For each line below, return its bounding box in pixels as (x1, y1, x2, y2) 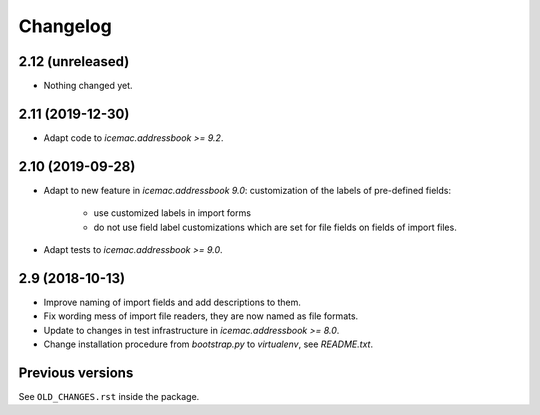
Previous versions (18, 364, 134, 381)
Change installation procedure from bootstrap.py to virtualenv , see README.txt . (43, 338, 374, 350)
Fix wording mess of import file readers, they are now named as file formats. (43, 310, 359, 322)
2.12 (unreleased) (18, 53, 130, 70)
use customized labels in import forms (93, 207, 252, 219)
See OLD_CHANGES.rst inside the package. (18, 391, 200, 403)
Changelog (18, 15, 112, 37)
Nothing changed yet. (43, 80, 134, 92)
